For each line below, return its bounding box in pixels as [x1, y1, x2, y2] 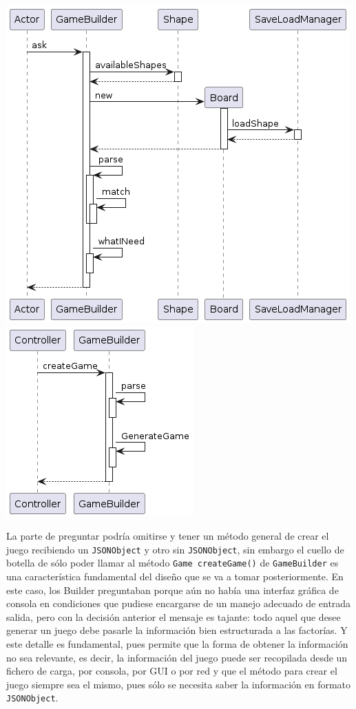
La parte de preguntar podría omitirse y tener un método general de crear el [6, 529, 329, 543]
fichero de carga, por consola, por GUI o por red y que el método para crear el [6, 664, 337, 678]
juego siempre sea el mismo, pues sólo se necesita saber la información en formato [6, 677, 351, 691]
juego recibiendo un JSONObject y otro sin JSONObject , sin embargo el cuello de [6, 542, 344, 556]
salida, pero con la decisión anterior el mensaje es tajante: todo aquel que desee [6, 609, 341, 624]
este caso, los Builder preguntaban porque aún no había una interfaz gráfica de [6, 582, 339, 597]
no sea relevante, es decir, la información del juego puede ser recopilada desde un [6, 650, 348, 664]
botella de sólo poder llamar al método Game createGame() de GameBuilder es [6, 555, 339, 570]
